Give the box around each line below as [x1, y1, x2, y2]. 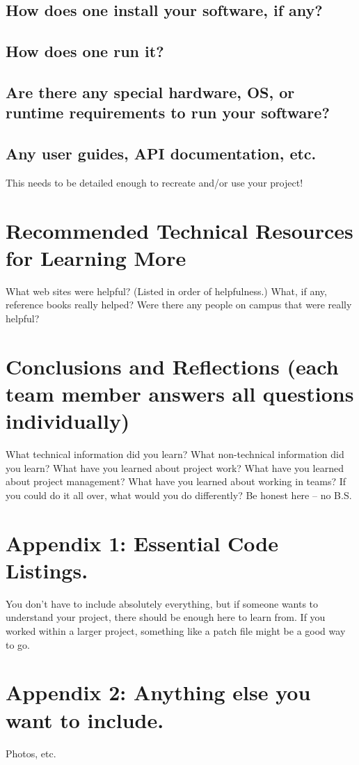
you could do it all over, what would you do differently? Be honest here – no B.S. [6, 487, 352, 502]
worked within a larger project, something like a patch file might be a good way [6, 624, 346, 638]
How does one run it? [6, 40, 164, 62]
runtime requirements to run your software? [6, 102, 330, 123]
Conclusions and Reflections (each [6, 352, 339, 380]
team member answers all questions [6, 379, 354, 407]
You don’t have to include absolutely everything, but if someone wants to [6, 596, 319, 610]
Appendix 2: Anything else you [6, 678, 311, 707]
